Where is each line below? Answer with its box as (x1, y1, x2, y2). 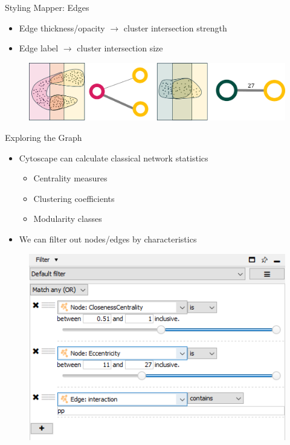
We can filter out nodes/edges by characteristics (19, 232, 197, 245)
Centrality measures (33, 172, 108, 184)
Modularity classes (33, 212, 102, 225)
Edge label (19, 42, 59, 54)
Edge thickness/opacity (19, 21, 105, 34)
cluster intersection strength (123, 21, 227, 34)
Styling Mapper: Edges (5, 1, 89, 13)
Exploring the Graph (5, 131, 82, 144)
